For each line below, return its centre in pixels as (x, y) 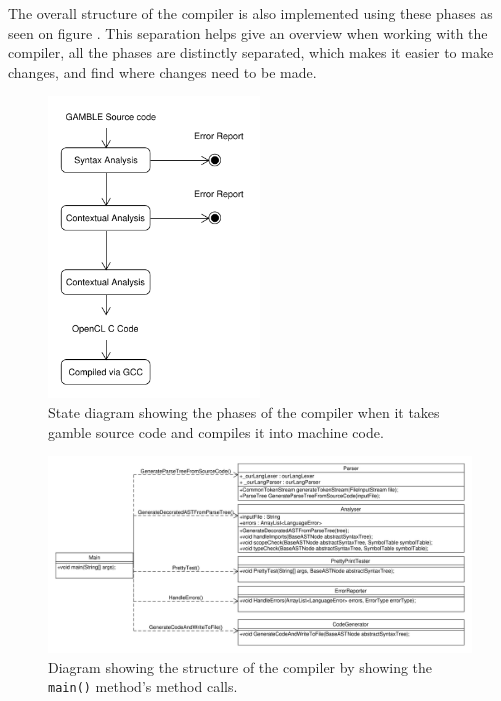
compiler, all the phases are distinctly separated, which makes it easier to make (251, 52)
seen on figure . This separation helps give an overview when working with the (248, 32)
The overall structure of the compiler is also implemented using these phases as (250, 13)
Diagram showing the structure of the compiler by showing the (240, 666)
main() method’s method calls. (143, 686)
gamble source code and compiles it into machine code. (216, 431)
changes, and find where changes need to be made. (162, 71)
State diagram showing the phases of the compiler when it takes (244, 411)
